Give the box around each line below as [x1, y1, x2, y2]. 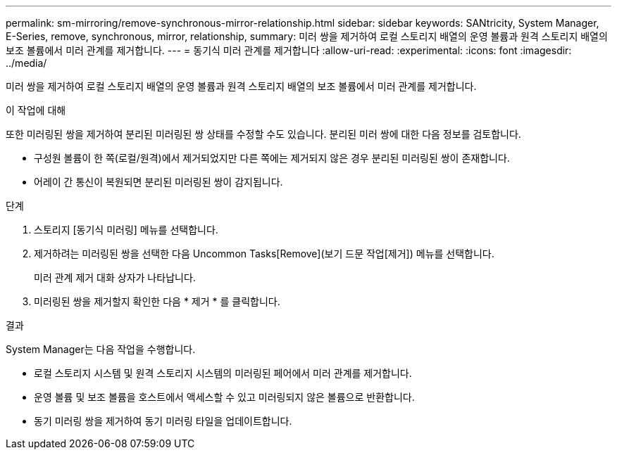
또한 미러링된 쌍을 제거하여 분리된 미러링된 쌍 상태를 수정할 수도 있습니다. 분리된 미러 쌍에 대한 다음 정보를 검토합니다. [6, 128, 521, 140]
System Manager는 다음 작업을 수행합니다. [6, 343, 196, 355]
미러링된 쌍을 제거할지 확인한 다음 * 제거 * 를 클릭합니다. [34, 295, 280, 307]
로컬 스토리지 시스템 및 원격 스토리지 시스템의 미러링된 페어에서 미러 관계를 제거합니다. [34, 367, 412, 379]
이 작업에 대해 [6, 104, 66, 116]
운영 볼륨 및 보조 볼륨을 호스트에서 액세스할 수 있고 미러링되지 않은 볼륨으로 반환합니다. [34, 391, 415, 403]
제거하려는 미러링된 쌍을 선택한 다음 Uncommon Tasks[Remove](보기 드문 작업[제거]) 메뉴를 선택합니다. [34, 248, 494, 259]
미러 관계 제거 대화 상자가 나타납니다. [34, 271, 196, 283]
